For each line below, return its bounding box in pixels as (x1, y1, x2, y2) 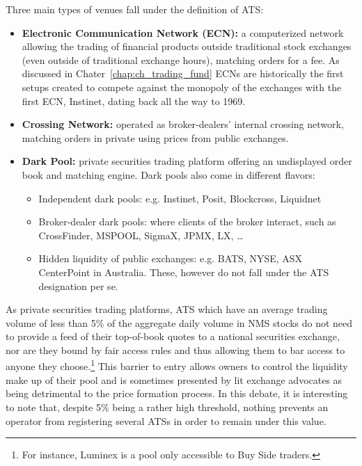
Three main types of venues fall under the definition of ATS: (6, 2, 264, 16)
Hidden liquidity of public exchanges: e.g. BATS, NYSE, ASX (38, 251, 303, 266)
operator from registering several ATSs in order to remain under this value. (6, 413, 326, 428)
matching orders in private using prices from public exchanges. (22, 130, 289, 145)
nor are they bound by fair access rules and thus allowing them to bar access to (6, 342, 345, 357)
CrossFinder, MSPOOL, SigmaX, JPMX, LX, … (38, 227, 244, 242)
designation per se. (38, 278, 118, 293)
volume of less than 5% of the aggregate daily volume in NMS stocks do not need (6, 315, 353, 330)
